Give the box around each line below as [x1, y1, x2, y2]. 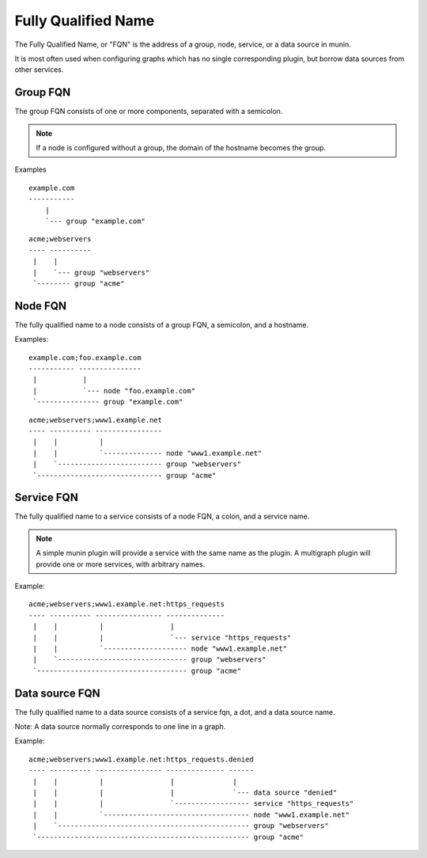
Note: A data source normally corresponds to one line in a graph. [14, 722, 226, 731]
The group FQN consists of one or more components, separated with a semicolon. [14, 107, 283, 116]
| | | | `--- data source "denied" [32, 788, 338, 797]
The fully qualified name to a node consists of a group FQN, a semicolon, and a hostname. [14, 320, 308, 329]
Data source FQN [14, 686, 100, 700]
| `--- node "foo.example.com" [32, 386, 196, 395]
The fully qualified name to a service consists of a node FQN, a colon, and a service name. [14, 511, 310, 522]
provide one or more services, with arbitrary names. [36, 559, 206, 569]
